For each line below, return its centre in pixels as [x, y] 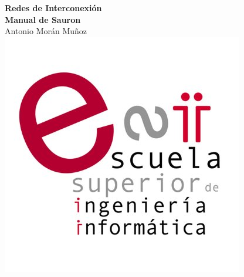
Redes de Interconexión [53, 8]
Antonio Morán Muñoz [46, 31]
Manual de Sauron [43, 19]
